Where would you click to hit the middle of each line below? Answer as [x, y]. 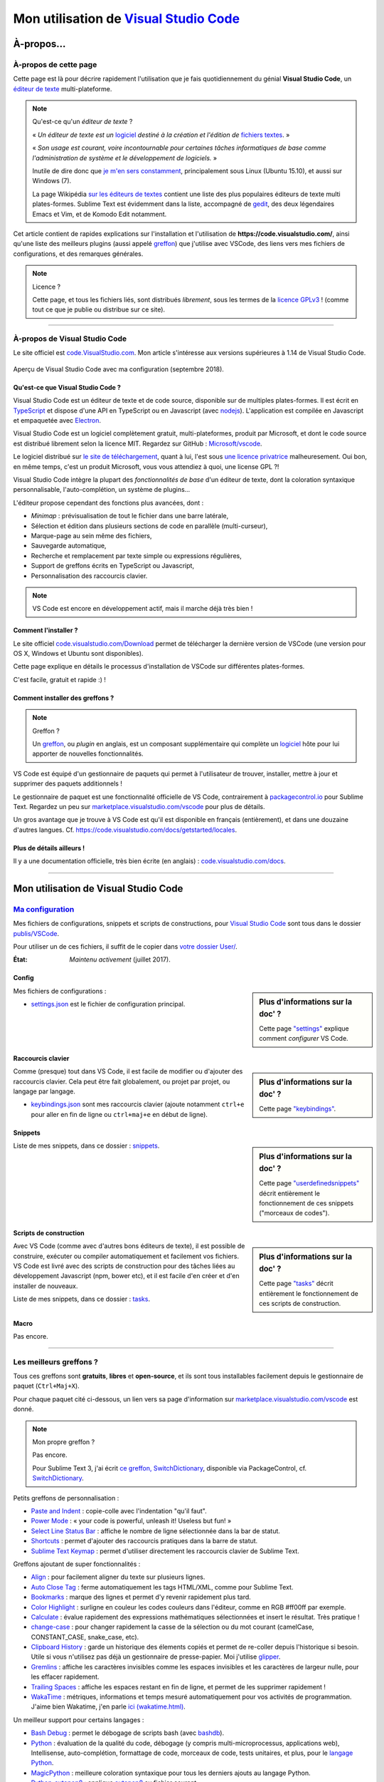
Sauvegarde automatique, [69, 546]
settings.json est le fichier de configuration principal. [108, 1004]
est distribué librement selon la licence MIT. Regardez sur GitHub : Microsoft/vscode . [138, 443]
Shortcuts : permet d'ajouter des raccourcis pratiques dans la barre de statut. [144, 1541]
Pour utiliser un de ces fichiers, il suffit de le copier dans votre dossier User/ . [125, 947]
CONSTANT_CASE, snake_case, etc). [85, 1637]
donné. [23, 1409]
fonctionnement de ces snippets [306, 1203]
